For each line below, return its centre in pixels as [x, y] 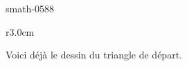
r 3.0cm [20, 31]
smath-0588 [30, 8]
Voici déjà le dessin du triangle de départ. [94, 55]
